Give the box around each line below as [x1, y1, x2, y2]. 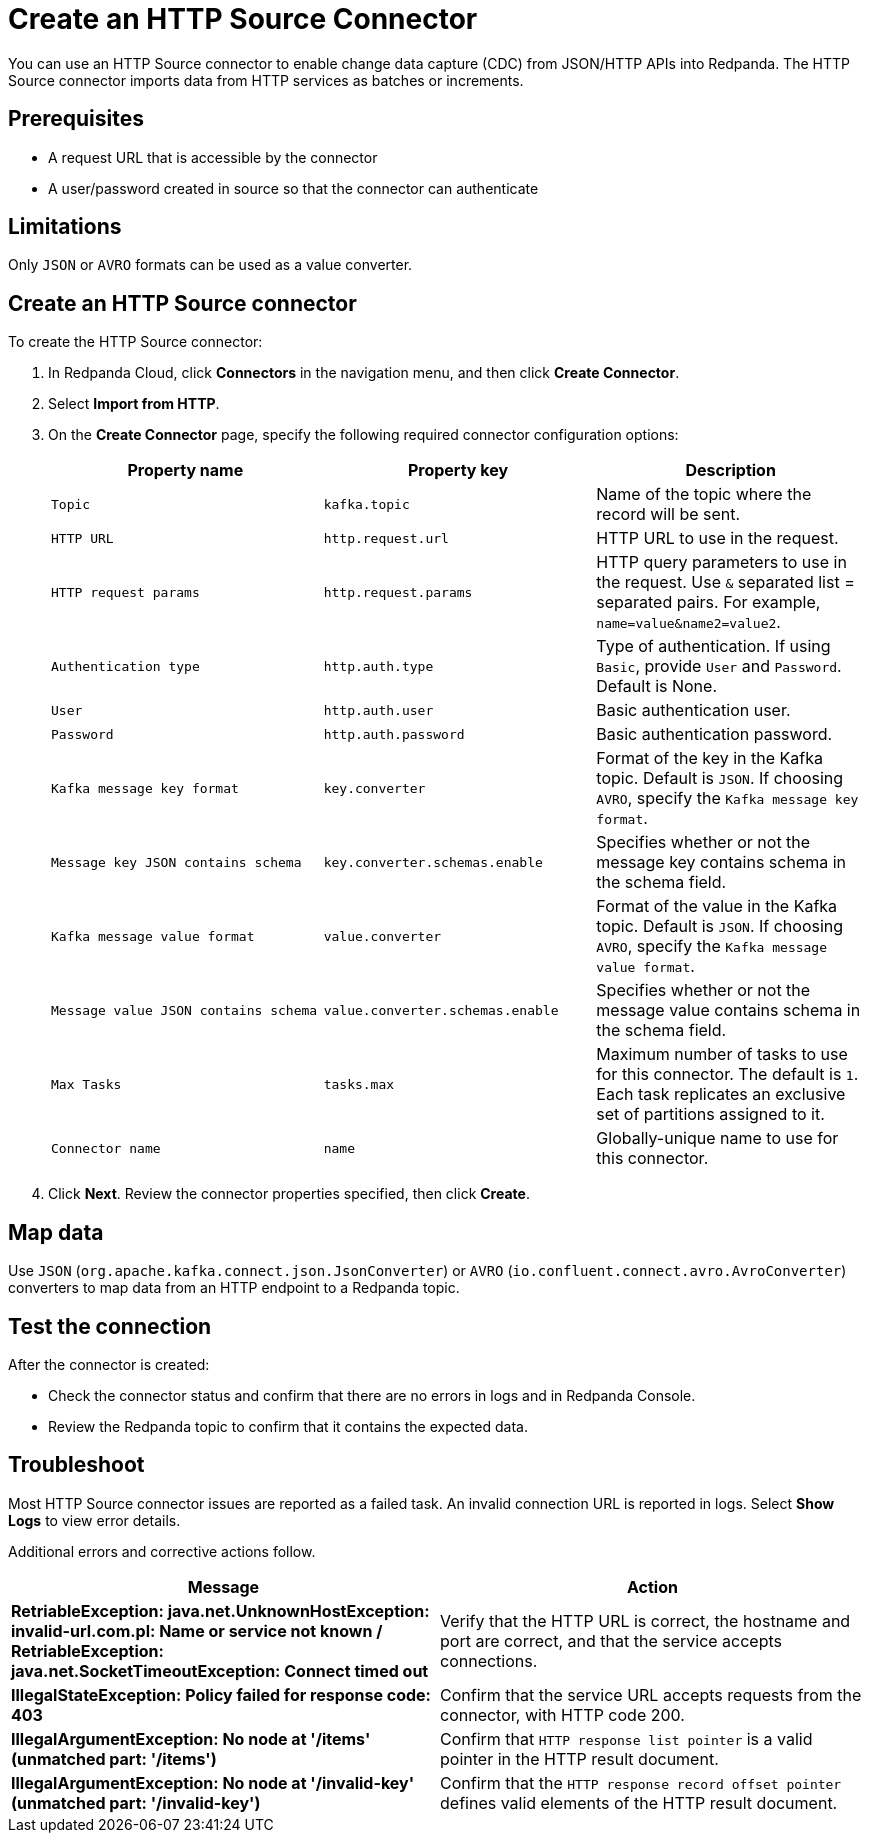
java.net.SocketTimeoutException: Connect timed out [11, 1660, 429, 1681]
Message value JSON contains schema [51, 1002, 318, 1018]
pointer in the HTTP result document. [440, 1748, 719, 1769]
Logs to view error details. [8, 1511, 181, 1529]
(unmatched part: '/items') [11, 1748, 217, 1769]
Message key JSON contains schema [51, 854, 302, 870]
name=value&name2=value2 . [596, 612, 781, 633]
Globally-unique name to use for [596, 1128, 839, 1149]
